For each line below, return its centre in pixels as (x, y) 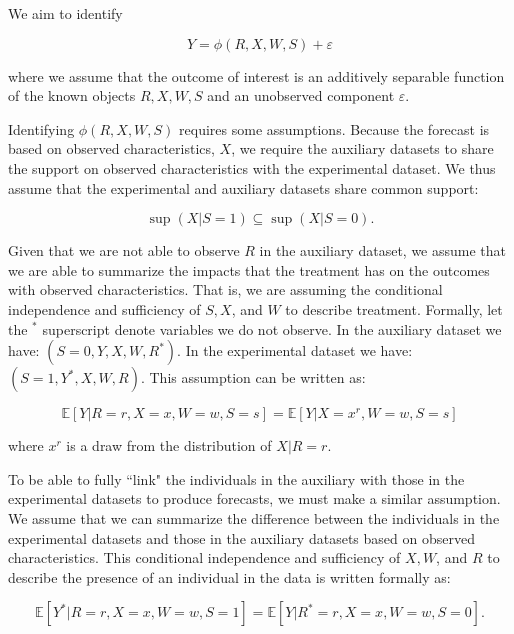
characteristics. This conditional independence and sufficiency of (204, 557)
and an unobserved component (301, 95)
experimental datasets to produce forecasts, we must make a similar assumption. (254, 498)
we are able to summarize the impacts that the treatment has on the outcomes (249, 269)
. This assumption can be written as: (253, 377)
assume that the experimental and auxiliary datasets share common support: (243, 187)
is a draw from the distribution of (169, 445)
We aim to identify (65, 13)
